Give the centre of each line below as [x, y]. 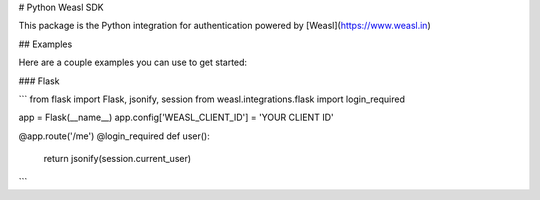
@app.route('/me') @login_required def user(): [114, 136]
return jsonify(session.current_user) [117, 159]
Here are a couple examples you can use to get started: [133, 62]
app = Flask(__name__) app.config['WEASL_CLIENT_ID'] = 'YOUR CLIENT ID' [176, 117]
